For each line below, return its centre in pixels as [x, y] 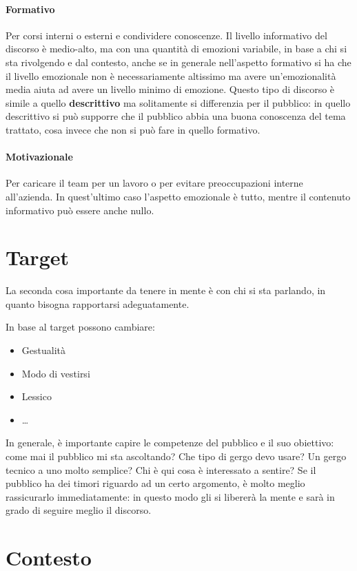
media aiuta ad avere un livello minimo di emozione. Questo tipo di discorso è [170, 89]
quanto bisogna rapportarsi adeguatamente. [98, 303]
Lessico [37, 396]
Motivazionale [39, 157]
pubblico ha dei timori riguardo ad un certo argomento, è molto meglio [155, 483]
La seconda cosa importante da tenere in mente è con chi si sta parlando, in [166, 290]
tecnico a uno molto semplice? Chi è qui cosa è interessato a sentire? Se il [161, 469]
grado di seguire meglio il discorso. [79, 510]
